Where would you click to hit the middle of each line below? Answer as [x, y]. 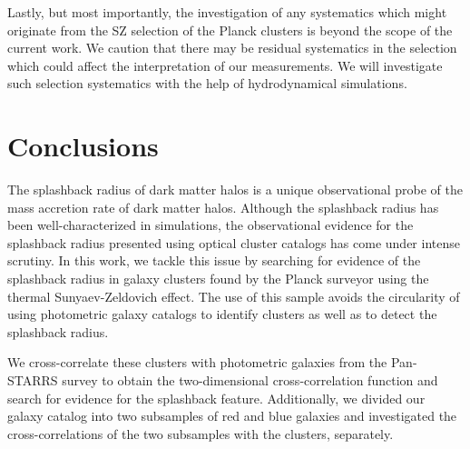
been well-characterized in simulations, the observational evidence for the [211, 225]
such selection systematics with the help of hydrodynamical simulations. [207, 83]
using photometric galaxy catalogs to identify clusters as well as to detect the [222, 314]
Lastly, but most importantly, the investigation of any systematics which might [227, 12]
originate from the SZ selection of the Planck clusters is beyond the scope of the [230, 30]
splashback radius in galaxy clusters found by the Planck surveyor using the [218, 279]
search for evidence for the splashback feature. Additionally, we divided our [216, 398]
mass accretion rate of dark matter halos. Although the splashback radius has [223, 207]
